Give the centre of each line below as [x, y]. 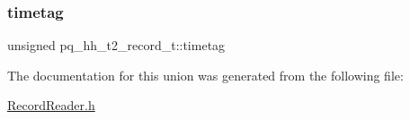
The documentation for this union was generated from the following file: [205, 75]
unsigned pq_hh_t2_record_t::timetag [116, 45]
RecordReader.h [51, 105]
